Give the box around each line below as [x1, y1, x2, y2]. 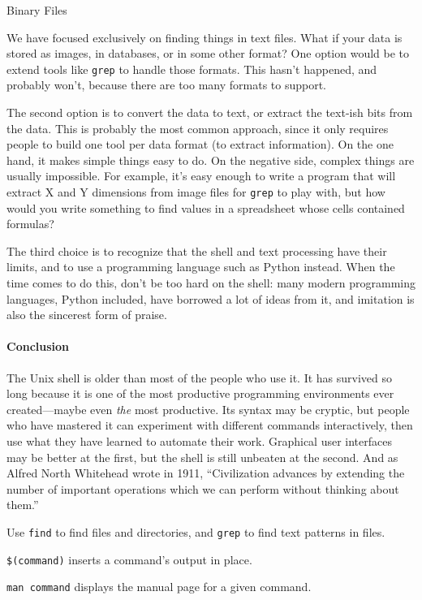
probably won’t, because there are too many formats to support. [6, 76, 327, 93]
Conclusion [6, 338, 70, 355]
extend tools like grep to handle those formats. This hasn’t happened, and [6, 60, 377, 77]
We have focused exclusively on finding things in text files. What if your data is [6, 28, 403, 45]
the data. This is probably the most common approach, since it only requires [6, 119, 389, 136]
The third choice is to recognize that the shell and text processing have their [6, 242, 387, 259]
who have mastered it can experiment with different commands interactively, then [6, 417, 413, 434]
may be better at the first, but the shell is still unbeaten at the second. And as [6, 448, 398, 465]
